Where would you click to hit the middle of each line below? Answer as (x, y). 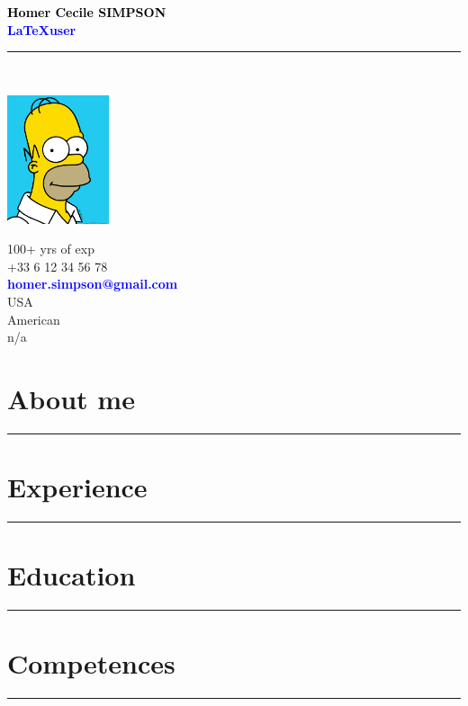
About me (71, 398)
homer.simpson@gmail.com (93, 284)
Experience (77, 487)
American (34, 319)
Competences (91, 663)
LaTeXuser (42, 29)
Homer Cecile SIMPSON (87, 12)
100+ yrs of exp (51, 249)
